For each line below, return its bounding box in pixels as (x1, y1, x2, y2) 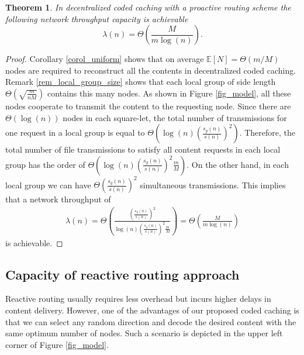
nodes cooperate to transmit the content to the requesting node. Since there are (5, 99, 291, 112)
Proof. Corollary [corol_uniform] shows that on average (5, 53, 204, 65)
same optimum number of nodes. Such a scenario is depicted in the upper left (5, 327, 283, 339)
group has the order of (5, 158, 85, 170)
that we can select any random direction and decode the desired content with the (5, 315, 296, 328)
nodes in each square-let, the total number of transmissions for (63, 111, 287, 123)
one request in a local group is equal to (5, 126, 145, 139)
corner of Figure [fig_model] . (5, 338, 109, 350)
